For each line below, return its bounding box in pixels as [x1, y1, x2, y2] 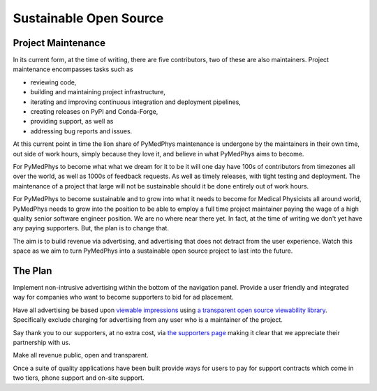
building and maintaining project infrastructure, [30, 88, 165, 96]
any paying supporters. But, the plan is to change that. [13, 224, 169, 233]
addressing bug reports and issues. [30, 126, 133, 135]
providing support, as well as [30, 117, 114, 126]
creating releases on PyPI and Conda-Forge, [30, 108, 158, 116]
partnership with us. [13, 338, 71, 346]
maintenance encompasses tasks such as [13, 65, 133, 73]
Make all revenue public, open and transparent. [13, 351, 149, 360]
